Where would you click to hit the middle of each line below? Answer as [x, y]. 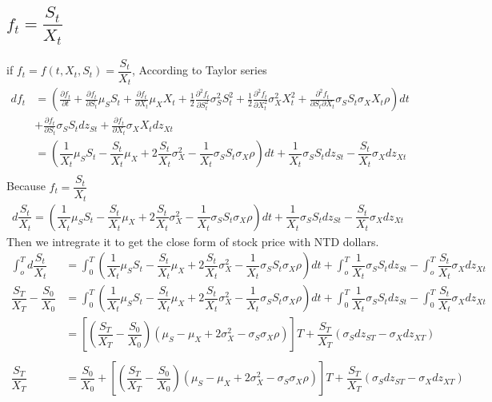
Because [26, 186]
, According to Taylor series [200, 70]
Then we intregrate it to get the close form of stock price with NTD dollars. [193, 241]
